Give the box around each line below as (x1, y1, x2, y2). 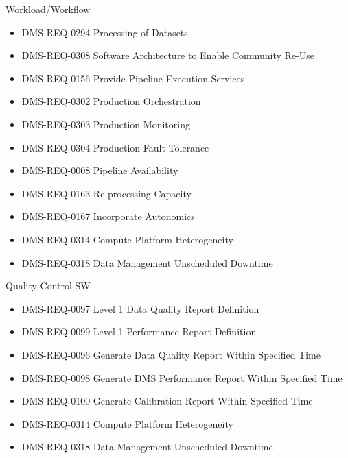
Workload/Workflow (5, 2, 91, 16)
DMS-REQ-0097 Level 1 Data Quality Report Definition (21, 301, 259, 315)
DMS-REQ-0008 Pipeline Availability (21, 163, 178, 178)
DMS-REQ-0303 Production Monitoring (21, 117, 190, 131)
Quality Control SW (5, 278, 91, 293)
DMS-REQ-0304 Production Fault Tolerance (21, 140, 209, 154)
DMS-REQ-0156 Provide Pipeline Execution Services (21, 71, 245, 85)
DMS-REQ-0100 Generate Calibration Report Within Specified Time (21, 394, 313, 408)
